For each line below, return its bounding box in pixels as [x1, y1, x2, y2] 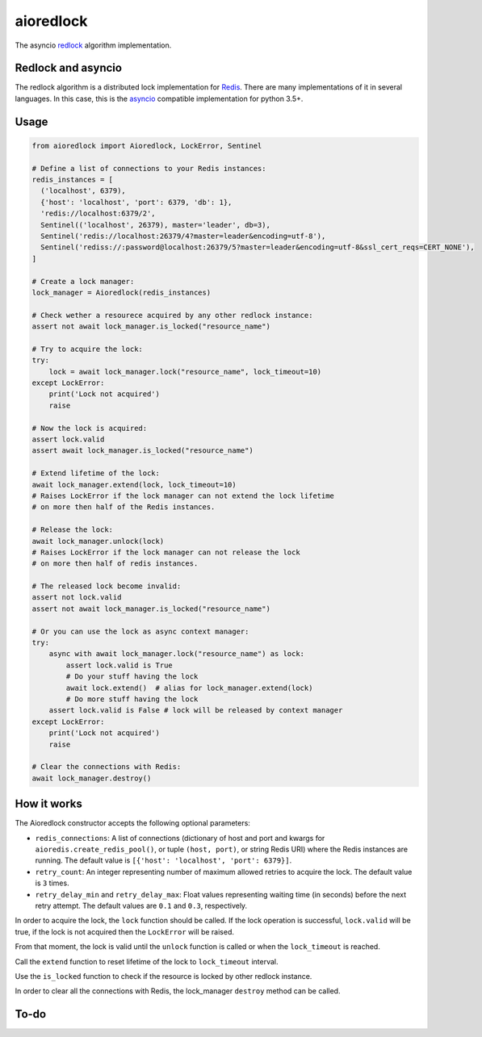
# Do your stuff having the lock [65, 672, 199, 681]
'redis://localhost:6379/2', [40, 209, 157, 218]
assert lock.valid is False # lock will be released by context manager [48, 706, 343, 715]
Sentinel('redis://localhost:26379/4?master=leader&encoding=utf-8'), [40, 231, 326, 240]
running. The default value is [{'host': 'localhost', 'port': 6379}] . [35, 855, 292, 865]
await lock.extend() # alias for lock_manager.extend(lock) [65, 683, 313, 692]
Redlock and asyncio [15, 61, 123, 75]
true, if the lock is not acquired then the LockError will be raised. [15, 926, 234, 936]
